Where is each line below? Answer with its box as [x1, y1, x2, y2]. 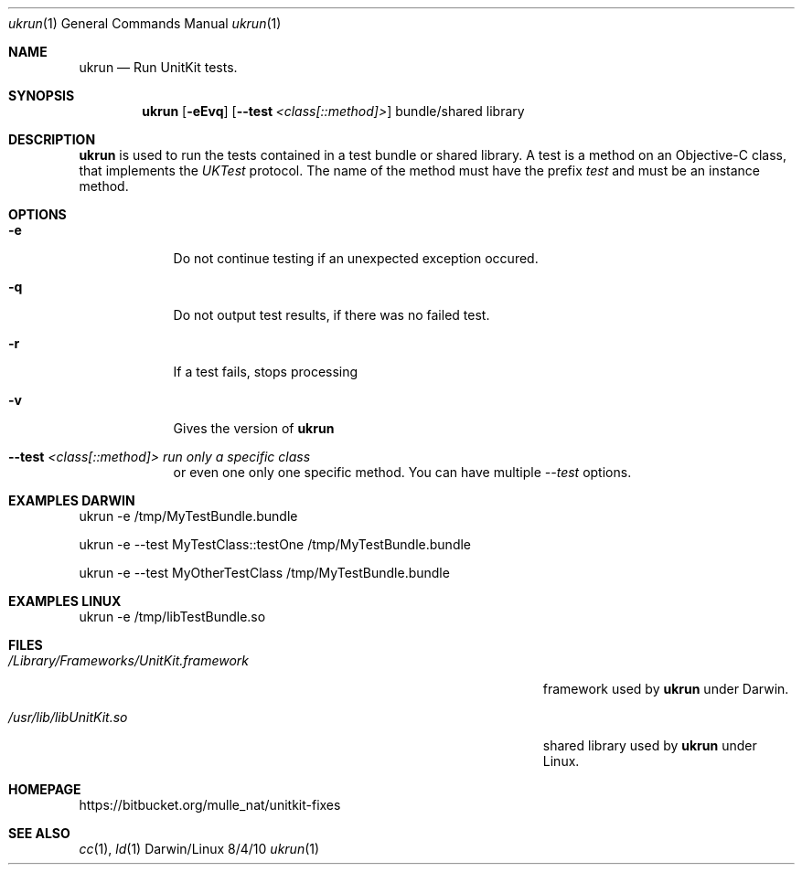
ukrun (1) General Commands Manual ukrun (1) [8, 16, 282, 31]
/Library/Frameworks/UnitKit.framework [8, 653, 250, 668]
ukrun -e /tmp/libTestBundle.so [79, 609, 266, 624]
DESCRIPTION [8, 132, 96, 147]
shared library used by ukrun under [542, 738, 757, 753]
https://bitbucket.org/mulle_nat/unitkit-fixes [79, 797, 341, 813]
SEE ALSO [8, 825, 70, 841]
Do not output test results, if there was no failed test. [173, 307, 490, 323]
